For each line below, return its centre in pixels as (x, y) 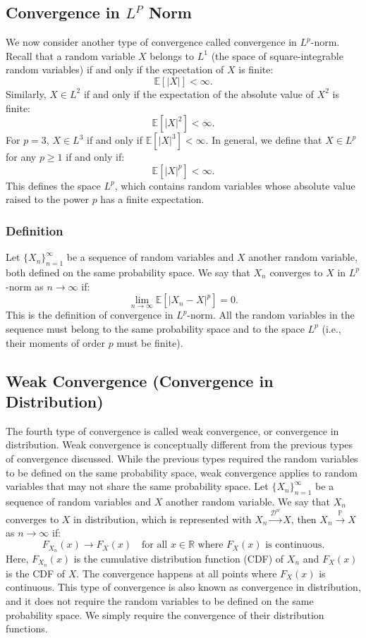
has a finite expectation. (152, 199)
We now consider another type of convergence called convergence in (151, 42)
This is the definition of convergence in (90, 315)
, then (304, 519)
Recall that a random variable (71, 55)
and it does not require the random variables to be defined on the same (160, 600)
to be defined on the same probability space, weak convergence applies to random (182, 472)
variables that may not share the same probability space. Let (137, 486)
